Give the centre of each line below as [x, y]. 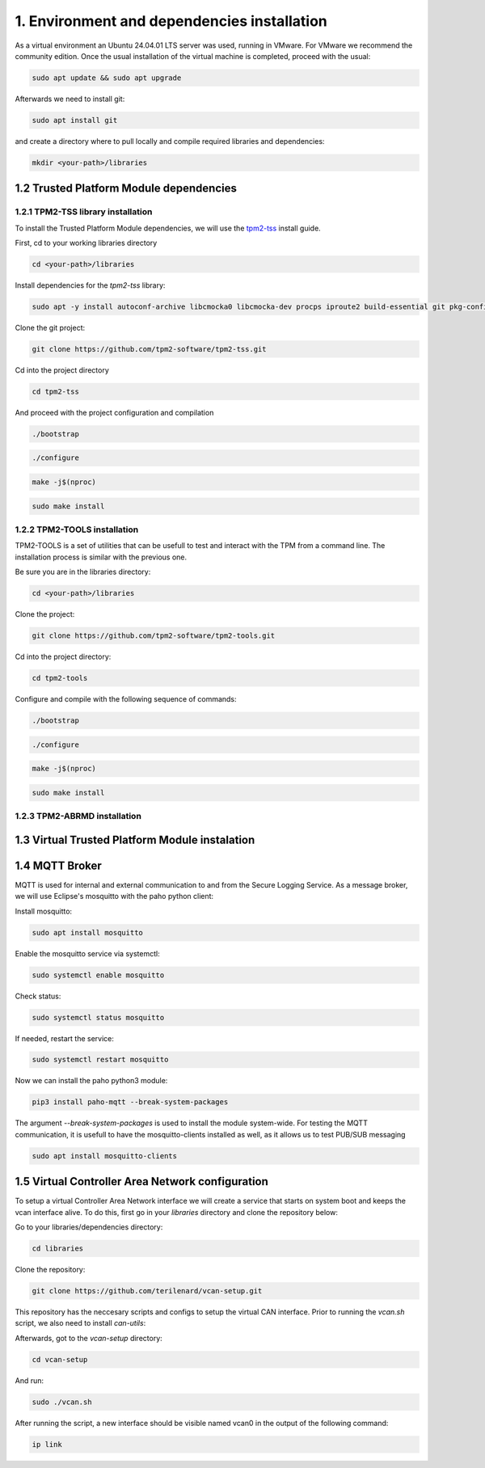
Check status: [38, 996]
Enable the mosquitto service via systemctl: [88, 953]
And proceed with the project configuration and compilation [114, 412]
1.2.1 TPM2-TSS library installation [84, 212]
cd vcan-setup [60, 1359]
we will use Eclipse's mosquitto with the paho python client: [114, 896]
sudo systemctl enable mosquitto [98, 975]
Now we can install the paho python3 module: [91, 1081]
